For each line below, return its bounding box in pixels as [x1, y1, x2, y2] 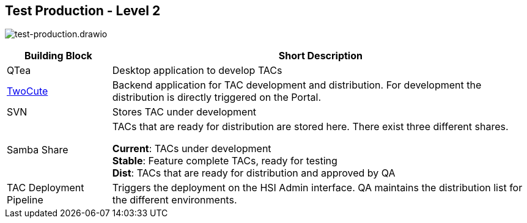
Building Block [24, 49, 92, 62]
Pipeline [7, 194, 43, 207]
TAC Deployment [7, 181, 84, 194]
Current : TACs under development [112, 142, 271, 155]
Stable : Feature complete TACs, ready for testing [112, 155, 337, 167]
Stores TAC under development [112, 106, 257, 119]
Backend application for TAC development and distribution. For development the [112, 79, 482, 92]
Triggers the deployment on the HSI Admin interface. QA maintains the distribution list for [112, 181, 523, 194]
